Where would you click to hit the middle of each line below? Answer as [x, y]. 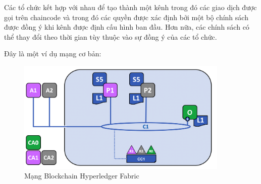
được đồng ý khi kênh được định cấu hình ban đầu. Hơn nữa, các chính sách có [127, 27]
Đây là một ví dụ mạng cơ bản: [53, 54]
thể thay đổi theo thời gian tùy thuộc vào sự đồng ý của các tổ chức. [111, 36]
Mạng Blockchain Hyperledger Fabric [82, 176]
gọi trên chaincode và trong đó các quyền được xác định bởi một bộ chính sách [126, 17]
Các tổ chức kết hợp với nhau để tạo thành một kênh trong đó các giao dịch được [130, 7]
